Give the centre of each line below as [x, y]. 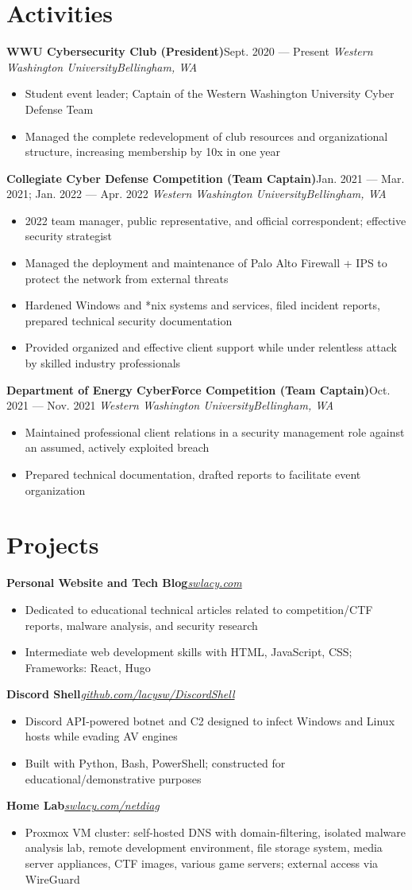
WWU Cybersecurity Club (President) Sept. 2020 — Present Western [190, 51]
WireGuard [52, 878]
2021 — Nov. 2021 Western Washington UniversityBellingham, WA [170, 405]
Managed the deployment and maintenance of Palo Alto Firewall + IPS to [206, 263]
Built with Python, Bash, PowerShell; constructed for [155, 763]
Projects [53, 544]
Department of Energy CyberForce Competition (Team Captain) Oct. [198, 389]
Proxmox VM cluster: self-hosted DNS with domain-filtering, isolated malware [215, 832]
